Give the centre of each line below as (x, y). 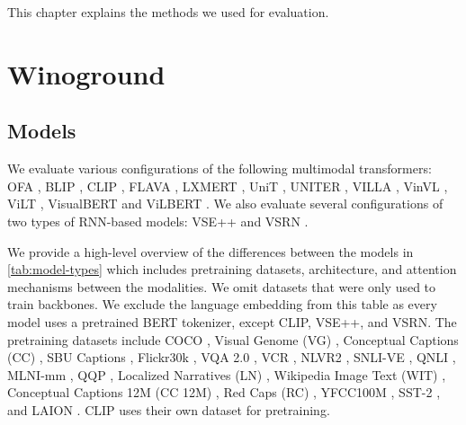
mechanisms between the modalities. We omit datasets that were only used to (222, 286)
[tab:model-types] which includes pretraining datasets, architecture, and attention (232, 269)
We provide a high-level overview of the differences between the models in (211, 251)
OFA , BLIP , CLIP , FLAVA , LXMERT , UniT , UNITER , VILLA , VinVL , (228, 186)
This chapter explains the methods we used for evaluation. (168, 12)
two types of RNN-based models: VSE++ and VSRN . (158, 221)
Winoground (86, 73)
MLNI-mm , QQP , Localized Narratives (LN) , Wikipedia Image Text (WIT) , (227, 374)
